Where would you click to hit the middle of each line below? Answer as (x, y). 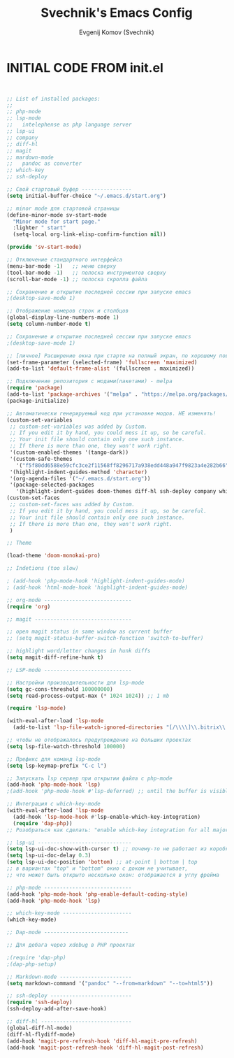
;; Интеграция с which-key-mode (53, 804)
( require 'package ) (35, 388)
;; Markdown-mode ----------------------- (69, 977)
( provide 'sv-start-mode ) (44, 247)
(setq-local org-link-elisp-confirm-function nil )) (90, 235)
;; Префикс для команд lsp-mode (53, 759)
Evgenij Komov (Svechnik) (117, 32)
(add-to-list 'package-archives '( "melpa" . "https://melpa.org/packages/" (119, 394)
